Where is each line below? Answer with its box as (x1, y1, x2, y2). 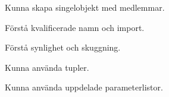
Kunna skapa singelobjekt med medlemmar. (5, 1, 165, 13)
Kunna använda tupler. (5, 61, 89, 73)
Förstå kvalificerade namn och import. (5, 21, 145, 33)
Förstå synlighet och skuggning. (5, 41, 121, 54)
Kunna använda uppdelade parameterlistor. (5, 81, 163, 93)
